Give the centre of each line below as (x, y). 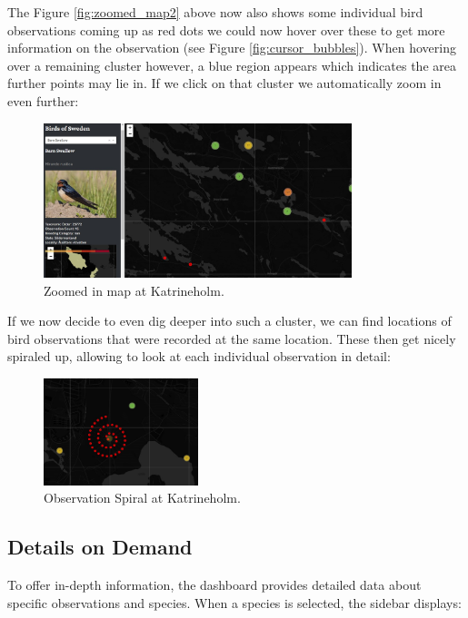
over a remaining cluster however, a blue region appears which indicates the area (232, 65)
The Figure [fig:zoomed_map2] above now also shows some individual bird (215, 12)
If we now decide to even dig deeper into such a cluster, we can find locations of (229, 321)
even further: (43, 100)
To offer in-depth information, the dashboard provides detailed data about (214, 584)
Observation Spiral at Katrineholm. (142, 498)
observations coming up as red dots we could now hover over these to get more (226, 29)
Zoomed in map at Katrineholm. (134, 290)
